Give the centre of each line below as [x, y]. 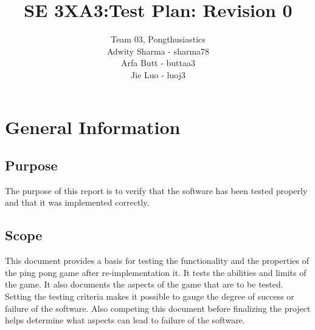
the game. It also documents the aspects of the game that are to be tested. [144, 284]
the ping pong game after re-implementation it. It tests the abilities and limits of [156, 272]
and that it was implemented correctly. [77, 202]
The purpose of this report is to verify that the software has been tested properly [156, 190]
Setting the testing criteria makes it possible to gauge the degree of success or [150, 296]
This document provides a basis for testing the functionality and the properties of [157, 261]
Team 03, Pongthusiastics [158, 39]
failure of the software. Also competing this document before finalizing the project [158, 308]
